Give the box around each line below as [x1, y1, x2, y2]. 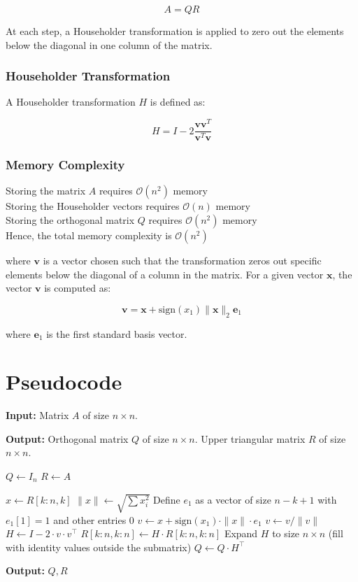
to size [272, 526, 300, 541]
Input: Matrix [6, 408, 69, 423]
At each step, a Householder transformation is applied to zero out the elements [6, 24, 344, 38]
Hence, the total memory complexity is [6, 227, 172, 242]
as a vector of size [195, 492, 271, 506]
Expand [224, 526, 258, 541]
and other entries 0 [53, 512, 134, 527]
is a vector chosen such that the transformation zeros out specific [43, 253, 322, 267]
